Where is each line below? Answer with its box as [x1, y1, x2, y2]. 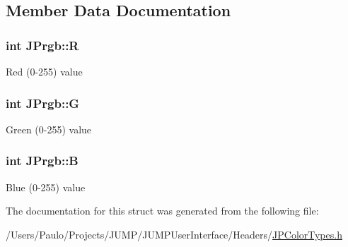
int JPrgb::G [6, 94, 80, 112]
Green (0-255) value [6, 121, 92, 136]
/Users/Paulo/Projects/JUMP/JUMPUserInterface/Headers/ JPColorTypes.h [6, 227, 342, 241]
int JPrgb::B [6, 152, 79, 169]
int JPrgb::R [6, 36, 79, 54]
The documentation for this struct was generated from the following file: [6, 203, 319, 218]
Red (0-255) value [6, 64, 83, 78]
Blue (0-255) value [6, 179, 86, 194]
